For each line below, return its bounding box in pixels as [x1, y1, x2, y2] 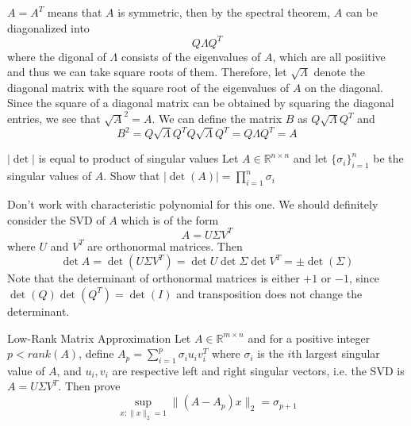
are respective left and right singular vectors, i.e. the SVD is [112, 362, 405, 378]
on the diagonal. [305, 79, 383, 95]
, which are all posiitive [272, 48, 386, 64]
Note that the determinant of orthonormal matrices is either [7, 270, 300, 286]
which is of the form [121, 211, 219, 228]
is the [257, 345, 284, 362]
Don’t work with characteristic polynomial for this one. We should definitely [7, 196, 378, 213]
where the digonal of [7, 48, 106, 64]
